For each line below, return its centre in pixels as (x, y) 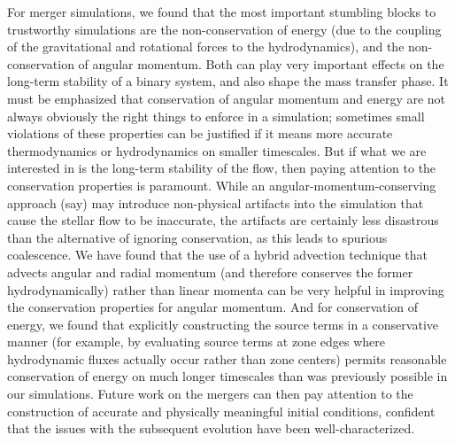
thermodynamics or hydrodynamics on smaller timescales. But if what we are (217, 150)
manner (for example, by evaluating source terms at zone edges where (196, 342)
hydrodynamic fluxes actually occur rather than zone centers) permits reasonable (227, 358)
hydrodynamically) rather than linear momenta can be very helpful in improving (226, 289)
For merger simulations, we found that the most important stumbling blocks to (222, 12)
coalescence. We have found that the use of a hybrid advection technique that (218, 255)
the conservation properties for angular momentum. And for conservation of (213, 307)
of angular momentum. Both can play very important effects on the (261, 63)
